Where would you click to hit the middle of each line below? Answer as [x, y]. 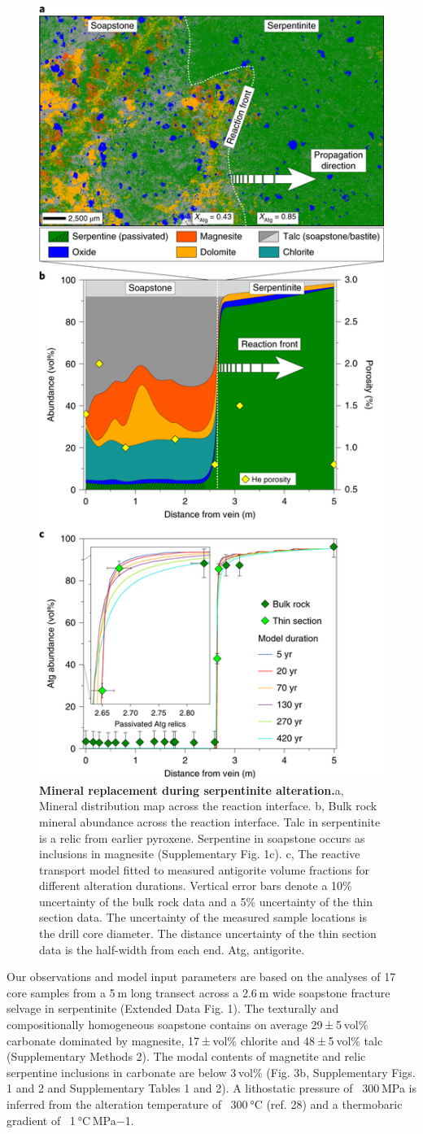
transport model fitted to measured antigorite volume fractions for [205, 869]
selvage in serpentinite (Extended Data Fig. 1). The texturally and [173, 1008]
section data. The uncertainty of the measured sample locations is [203, 917]
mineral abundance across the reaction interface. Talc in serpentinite [210, 821]
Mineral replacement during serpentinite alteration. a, [192, 789]
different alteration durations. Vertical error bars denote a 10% [196, 885]
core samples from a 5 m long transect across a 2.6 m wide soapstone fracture [198, 992]
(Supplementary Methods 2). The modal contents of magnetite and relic [186, 1056]
